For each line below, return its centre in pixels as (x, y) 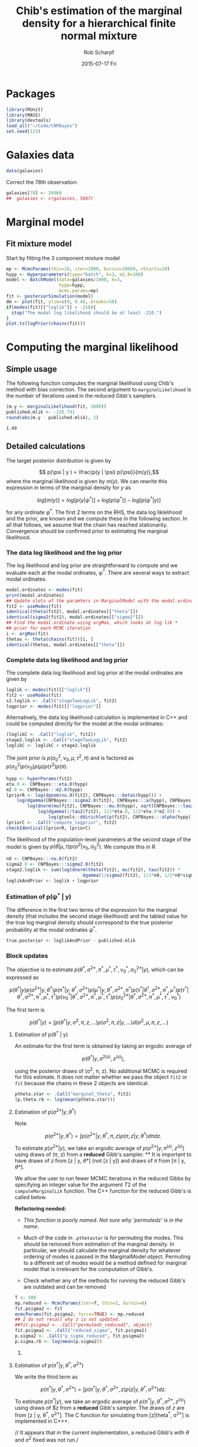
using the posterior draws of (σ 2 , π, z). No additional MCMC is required (101, 1070)
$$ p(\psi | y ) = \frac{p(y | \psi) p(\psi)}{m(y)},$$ (99, 472)
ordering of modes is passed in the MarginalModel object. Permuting (107, 1256)
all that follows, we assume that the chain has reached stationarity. (87, 525)
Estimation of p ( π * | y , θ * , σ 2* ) (49, 1364)
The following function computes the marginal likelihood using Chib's (90, 383)
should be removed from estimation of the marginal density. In (99, 1244)
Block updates (27, 955)
